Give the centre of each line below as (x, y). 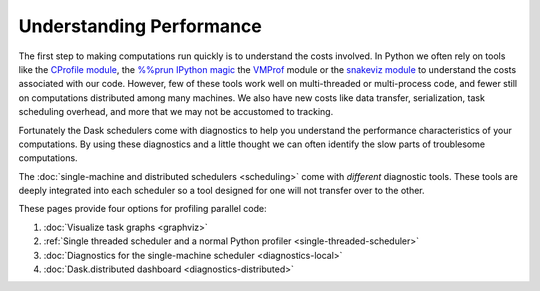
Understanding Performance (140, 26)
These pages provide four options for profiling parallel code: (142, 209)
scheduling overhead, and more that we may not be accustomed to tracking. (176, 112)
